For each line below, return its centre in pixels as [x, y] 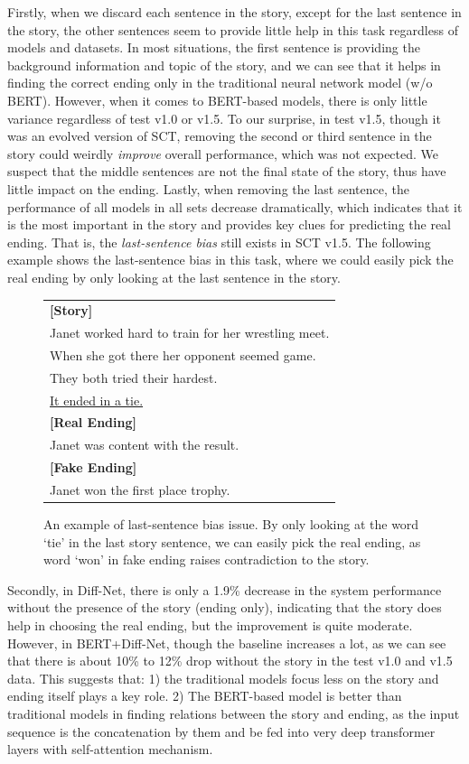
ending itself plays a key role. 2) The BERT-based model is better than [205, 696]
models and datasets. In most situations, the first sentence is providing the [214, 47]
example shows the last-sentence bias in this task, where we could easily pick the [230, 260]
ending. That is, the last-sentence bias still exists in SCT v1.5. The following [219, 242]
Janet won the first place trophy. [140, 489]
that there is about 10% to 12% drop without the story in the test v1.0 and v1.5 [230, 661]
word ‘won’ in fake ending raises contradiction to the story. [206, 559]
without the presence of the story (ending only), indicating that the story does [225, 607]
